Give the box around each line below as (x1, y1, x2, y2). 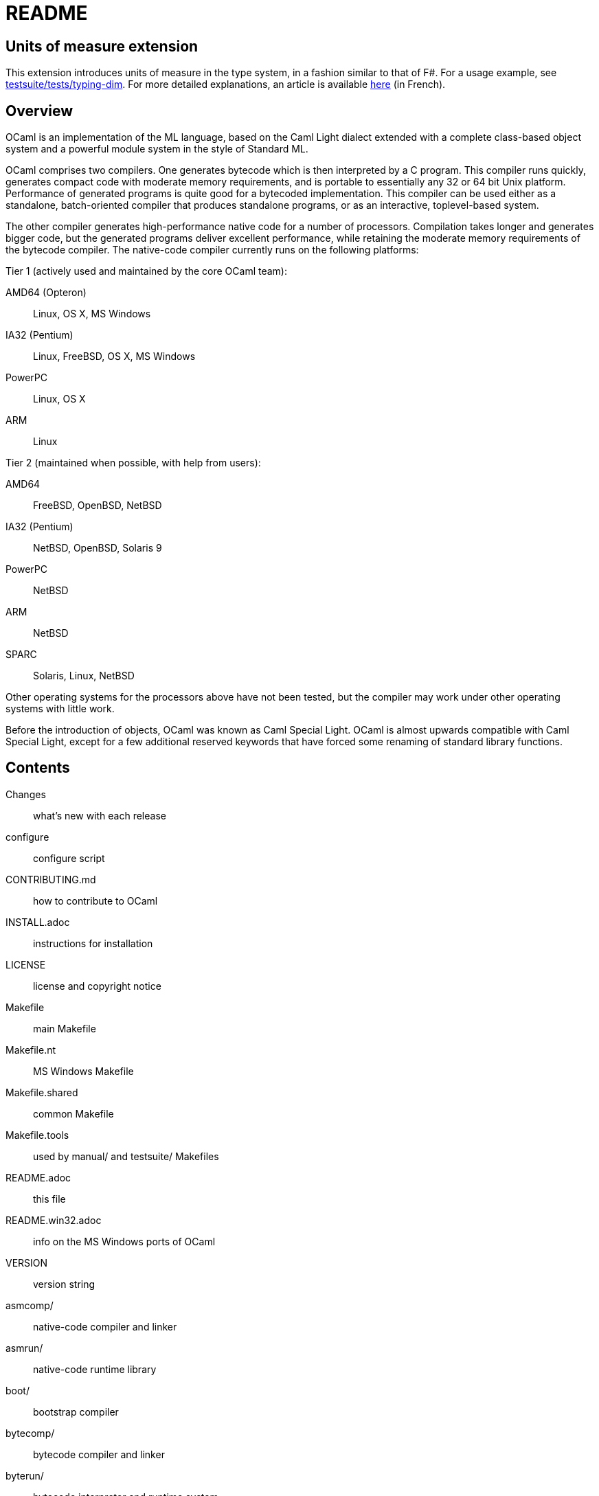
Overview (5, 102, 74, 120)
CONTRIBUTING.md (5, 873, 96, 885)
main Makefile (33, 1022, 96, 1034)
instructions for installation (33, 937, 153, 949)
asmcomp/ (5, 1299, 54, 1311)
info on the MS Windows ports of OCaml (33, 1235, 216, 1247)
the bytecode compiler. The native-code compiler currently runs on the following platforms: (5, 244, 419, 256)
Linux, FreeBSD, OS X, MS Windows (33, 350, 196, 363)
